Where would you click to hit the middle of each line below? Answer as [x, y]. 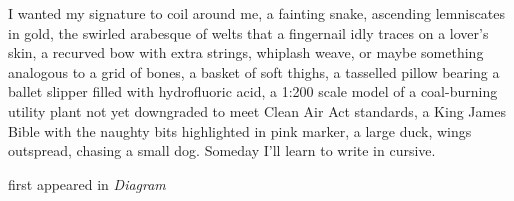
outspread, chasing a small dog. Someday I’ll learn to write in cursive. [222, 150]
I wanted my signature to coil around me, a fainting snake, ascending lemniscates [257, 13]
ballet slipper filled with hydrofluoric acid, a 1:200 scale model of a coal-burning [253, 91]
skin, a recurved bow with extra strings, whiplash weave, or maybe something [246, 52]
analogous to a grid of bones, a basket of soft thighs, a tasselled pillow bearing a [254, 71]
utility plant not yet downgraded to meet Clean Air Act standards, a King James [257, 110]
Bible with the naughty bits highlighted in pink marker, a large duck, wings [240, 130]
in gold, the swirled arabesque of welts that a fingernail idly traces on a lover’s [248, 32]
